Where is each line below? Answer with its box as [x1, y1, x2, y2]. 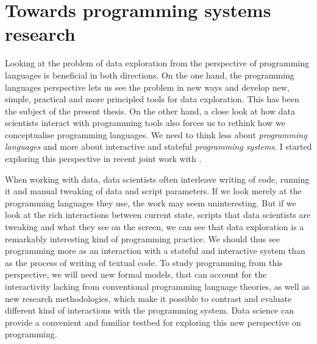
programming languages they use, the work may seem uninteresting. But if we [5, 196, 296, 209]
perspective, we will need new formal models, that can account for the [5, 268, 267, 281]
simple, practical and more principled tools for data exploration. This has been [5, 93, 299, 105]
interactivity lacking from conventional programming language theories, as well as [5, 280, 310, 292]
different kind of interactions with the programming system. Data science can [5, 304, 294, 317]
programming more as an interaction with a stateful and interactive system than [5, 244, 305, 257]
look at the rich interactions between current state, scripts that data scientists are [5, 208, 311, 221]
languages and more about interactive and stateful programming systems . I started [5, 140, 312, 153]
